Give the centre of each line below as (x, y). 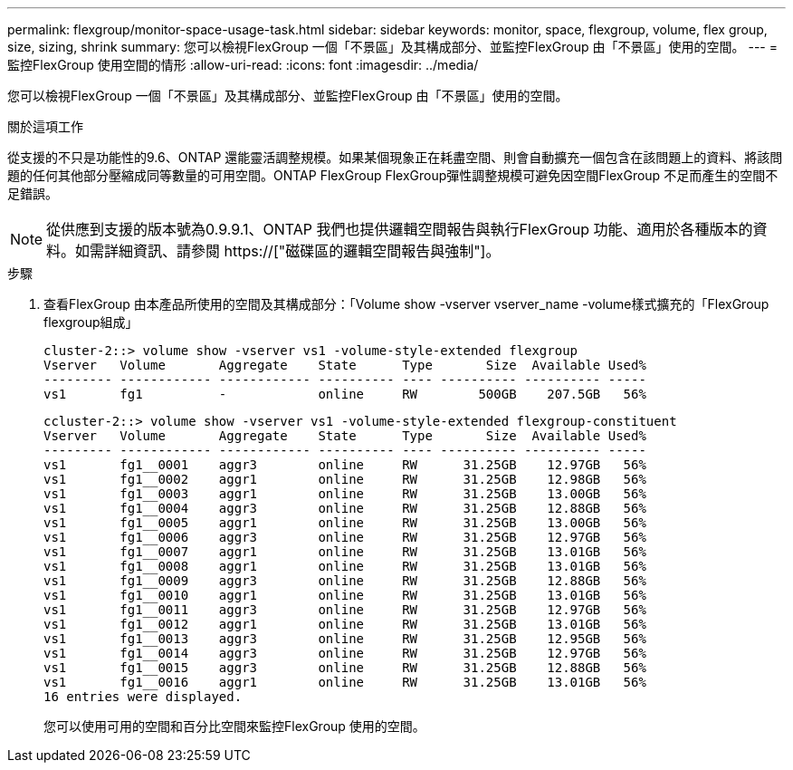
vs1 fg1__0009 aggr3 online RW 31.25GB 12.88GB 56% (345, 581)
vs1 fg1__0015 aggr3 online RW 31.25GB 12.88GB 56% (345, 668)
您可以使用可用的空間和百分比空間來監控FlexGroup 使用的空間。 (234, 726)
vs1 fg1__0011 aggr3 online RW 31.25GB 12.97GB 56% (345, 610)
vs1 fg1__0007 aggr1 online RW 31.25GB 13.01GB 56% (345, 552)
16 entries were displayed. (143, 697)
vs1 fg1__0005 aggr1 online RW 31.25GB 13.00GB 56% (345, 523)
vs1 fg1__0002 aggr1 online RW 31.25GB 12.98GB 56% (345, 479)
